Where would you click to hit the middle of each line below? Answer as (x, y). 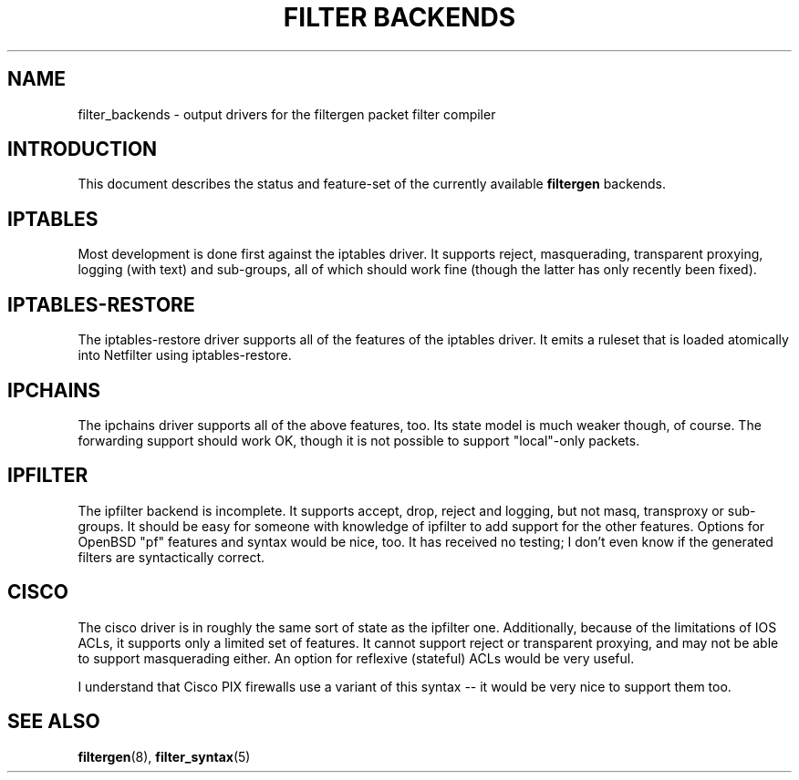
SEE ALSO (54, 722)
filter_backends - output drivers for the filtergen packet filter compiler (287, 114)
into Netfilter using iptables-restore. (185, 355)
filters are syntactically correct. (171, 557)
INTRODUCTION (83, 149)
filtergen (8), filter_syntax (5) (164, 756)
